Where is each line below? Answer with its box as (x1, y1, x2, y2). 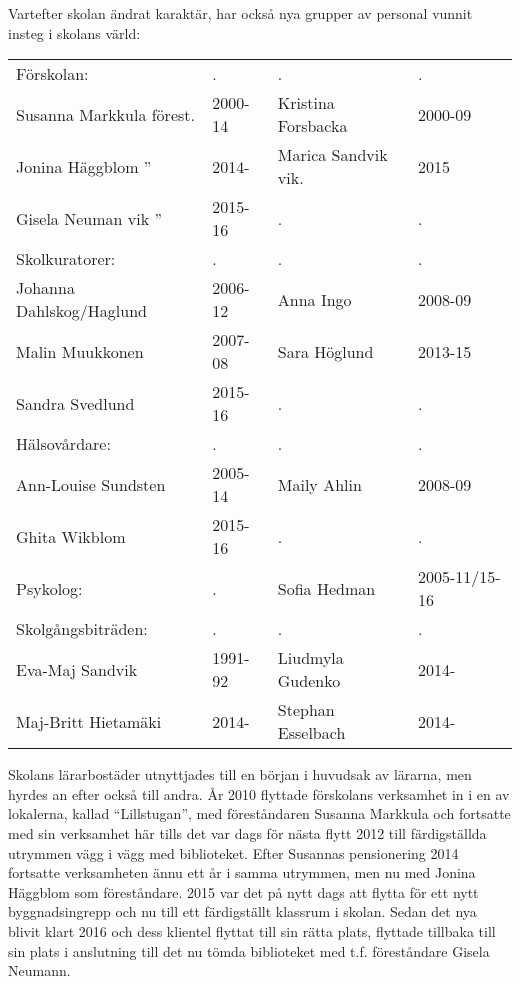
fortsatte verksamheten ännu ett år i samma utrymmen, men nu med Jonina (8, 862, 476, 883)
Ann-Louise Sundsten (16, 472, 166, 496)
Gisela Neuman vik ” (16, 206, 162, 230)
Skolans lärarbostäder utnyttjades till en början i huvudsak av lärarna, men (8, 764, 472, 785)
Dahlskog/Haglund (16, 299, 148, 323)
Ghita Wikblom (16, 524, 126, 548)
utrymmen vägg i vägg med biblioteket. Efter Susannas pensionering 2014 (8, 842, 459, 863)
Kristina (277, 91, 335, 115)
